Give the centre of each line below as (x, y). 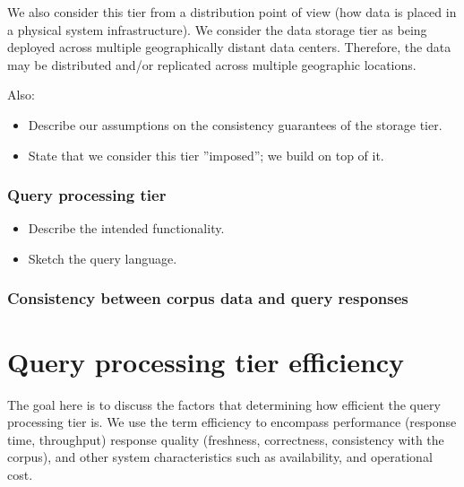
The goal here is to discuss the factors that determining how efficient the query (224, 404)
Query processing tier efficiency (206, 361)
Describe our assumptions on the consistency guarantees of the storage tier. (235, 124)
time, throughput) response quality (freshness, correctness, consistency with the (226, 439)
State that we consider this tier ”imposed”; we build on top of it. (206, 155)
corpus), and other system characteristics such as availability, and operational (220, 457)
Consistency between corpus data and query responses (208, 298)
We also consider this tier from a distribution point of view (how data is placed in (232, 12)
